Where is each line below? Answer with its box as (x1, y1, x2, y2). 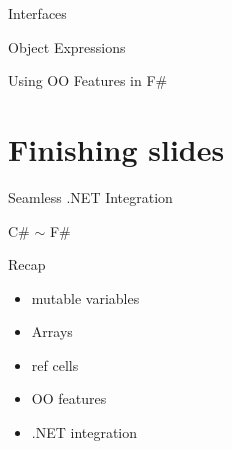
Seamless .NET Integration (8, 186, 173, 207)
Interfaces (8, 3, 67, 23)
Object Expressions (8, 36, 126, 57)
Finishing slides (8, 128, 225, 169)
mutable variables (31, 287, 140, 308)
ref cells (31, 354, 79, 375)
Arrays (31, 321, 73, 342)
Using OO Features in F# (8, 70, 168, 91)
